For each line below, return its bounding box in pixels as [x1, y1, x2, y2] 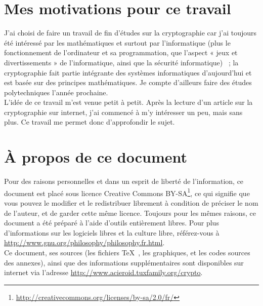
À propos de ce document [4, 146, 187, 167]
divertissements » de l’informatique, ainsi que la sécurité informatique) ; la [4, 57, 239, 67]
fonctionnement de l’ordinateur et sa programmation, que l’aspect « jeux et [4, 47, 238, 58]
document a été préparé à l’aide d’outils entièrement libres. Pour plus [4, 217, 219, 228]
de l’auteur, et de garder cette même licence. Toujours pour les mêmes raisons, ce [4, 207, 256, 218]
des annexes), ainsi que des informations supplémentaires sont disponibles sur [4, 257, 244, 267]
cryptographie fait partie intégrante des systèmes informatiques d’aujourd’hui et [4, 67, 252, 78]
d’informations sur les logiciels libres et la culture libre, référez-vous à [4, 227, 220, 238]
